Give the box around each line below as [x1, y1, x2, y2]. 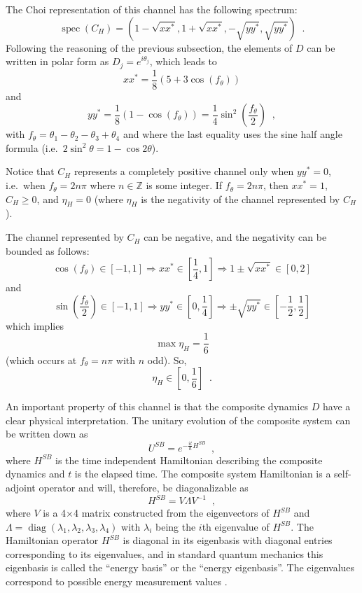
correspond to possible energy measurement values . [6, 574, 228, 589]
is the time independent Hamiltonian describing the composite [55, 452, 323, 467]
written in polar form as [6, 54, 109, 69]
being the [155, 519, 196, 533]
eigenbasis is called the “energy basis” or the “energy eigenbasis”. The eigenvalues [6, 560, 355, 575]
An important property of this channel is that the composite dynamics [6, 399, 309, 414]
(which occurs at [6, 352, 77, 367]
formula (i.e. [6, 140, 58, 155]
